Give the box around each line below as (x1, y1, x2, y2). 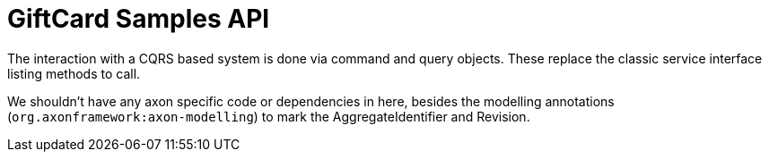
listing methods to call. (7, 65, 141, 81)
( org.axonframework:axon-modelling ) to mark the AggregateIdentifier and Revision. (7, 108, 530, 124)
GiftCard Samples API (7, 4, 270, 34)
